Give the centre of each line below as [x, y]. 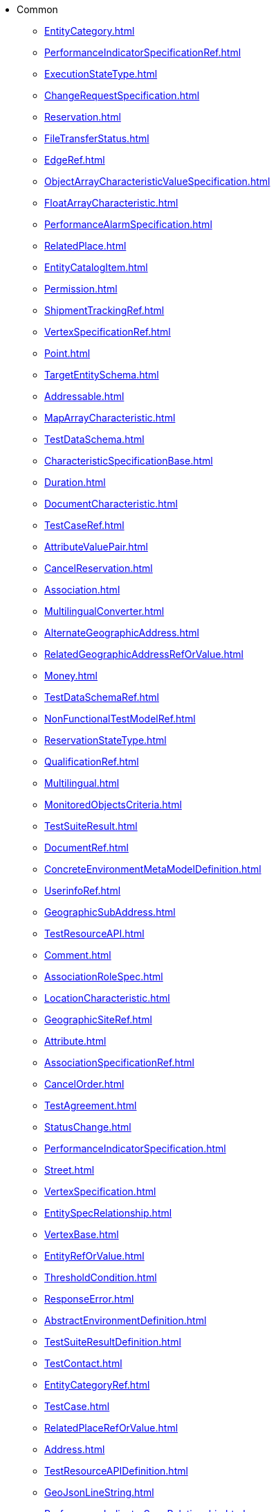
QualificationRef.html [92, 762]
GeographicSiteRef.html [98, 1019]
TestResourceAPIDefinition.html [116, 1471]
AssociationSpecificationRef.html [119, 1062]
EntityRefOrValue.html [94, 1256]
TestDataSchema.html [94, 439]
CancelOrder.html [84, 1084]
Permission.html [81, 289]
